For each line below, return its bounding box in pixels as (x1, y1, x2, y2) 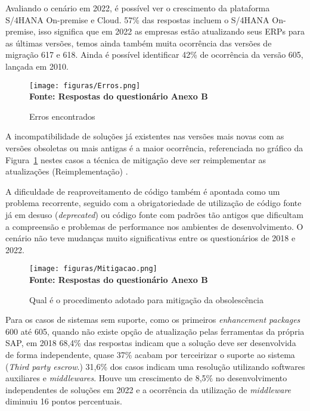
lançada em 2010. (5, 60, 69, 72)
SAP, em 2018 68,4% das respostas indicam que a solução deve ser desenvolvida (5, 337, 296, 349)
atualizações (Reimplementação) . (5, 165, 128, 178)
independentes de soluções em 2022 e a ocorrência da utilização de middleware (5, 383, 292, 396)
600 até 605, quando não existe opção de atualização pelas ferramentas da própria (5, 325, 305, 337)
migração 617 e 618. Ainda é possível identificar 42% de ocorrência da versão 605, (5, 48, 303, 61)
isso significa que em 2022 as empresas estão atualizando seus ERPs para (38, 25, 305, 38)
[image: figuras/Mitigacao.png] (29, 264, 157, 273)
